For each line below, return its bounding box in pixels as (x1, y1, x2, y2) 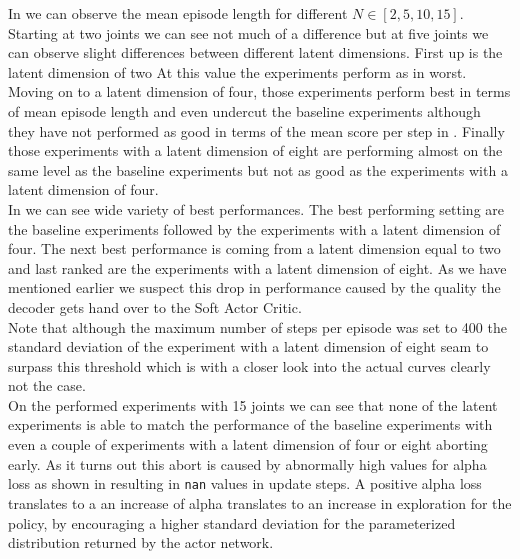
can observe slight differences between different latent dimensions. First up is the (8, 42, 503, 63)
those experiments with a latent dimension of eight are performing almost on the (8, 140, 503, 161)
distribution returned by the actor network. (8, 532, 274, 553)
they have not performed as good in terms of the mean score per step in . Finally (8, 120, 505, 141)
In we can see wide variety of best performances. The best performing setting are (8, 198, 505, 219)
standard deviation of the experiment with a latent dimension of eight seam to (8, 336, 489, 357)
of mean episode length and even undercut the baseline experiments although (8, 100, 481, 121)
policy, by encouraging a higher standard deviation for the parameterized (8, 512, 456, 533)
